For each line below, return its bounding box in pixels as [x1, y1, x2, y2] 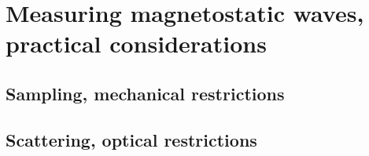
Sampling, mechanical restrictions [6, 81, 285, 105]
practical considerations [6, 27, 267, 60]
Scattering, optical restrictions [6, 127, 257, 151]
